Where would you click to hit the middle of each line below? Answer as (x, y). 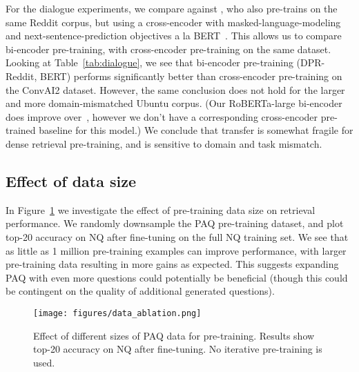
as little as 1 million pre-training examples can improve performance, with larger (176, 250)
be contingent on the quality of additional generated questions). (140, 291)
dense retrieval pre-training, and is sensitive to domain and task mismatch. (164, 143)
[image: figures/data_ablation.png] (117, 313)
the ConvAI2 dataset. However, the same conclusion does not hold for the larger (175, 89)
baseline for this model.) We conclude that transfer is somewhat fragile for (196, 130)
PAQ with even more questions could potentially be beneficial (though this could (177, 277)
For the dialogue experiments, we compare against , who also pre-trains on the (172, 8)
